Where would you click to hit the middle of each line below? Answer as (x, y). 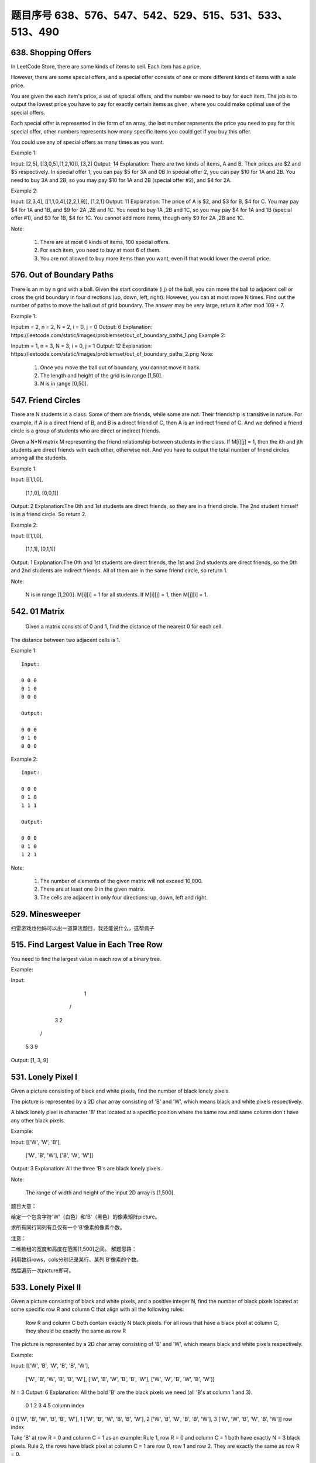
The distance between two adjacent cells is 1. (66, 640)
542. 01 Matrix (37, 611)
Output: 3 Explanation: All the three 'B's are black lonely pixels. (86, 1169)
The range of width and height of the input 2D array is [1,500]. (100, 1193)
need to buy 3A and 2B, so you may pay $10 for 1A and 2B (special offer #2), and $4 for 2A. (121, 180)
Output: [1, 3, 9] (30, 1060)
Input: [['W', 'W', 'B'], (36, 1142)
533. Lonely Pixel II (46, 1287)
